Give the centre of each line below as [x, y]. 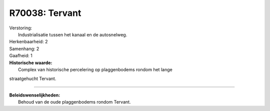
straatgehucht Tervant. [33, 79]
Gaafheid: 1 [21, 56]
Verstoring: [21, 28]
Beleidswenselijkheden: [35, 95]
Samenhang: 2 [24, 49]
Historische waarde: [31, 63]
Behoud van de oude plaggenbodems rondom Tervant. [74, 102]
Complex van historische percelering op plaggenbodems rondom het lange [95, 69]
